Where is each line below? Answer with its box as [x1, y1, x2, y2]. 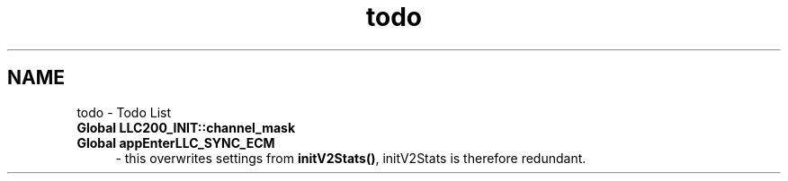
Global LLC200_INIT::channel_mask [76, 119, 296, 135]
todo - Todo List [76, 104, 172, 120]
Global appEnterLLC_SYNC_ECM [76, 134, 275, 151]
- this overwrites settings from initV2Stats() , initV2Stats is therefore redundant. [115, 150, 587, 166]
